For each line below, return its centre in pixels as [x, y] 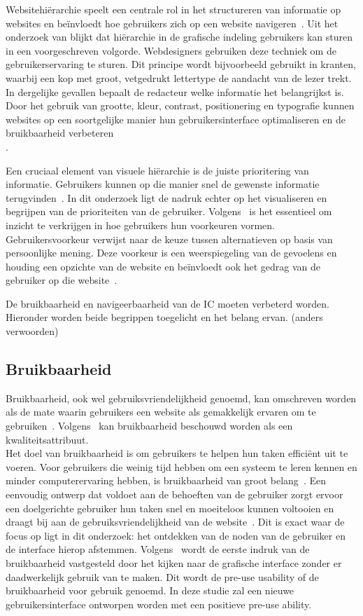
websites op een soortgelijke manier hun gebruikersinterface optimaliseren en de [176, 119]
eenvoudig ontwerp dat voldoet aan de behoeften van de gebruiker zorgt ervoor [175, 494]
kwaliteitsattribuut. [47, 439]
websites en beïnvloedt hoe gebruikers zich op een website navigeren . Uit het [172, 23]
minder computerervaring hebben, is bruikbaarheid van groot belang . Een [166, 480]
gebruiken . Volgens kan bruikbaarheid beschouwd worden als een [149, 426]
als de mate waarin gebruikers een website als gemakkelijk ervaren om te [161, 412]
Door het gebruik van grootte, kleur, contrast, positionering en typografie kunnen [180, 105]
